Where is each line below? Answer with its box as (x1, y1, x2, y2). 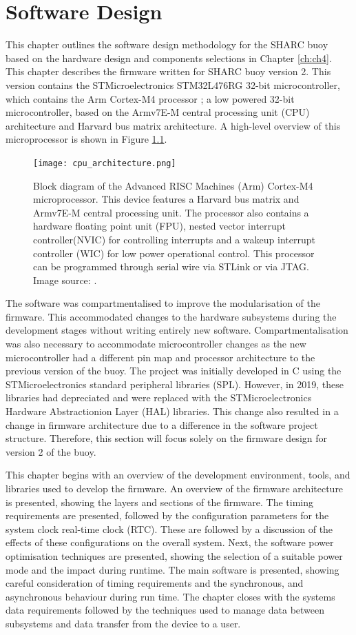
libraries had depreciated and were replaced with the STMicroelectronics (6, 390, 312, 405)
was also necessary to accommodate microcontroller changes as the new (6, 336, 306, 351)
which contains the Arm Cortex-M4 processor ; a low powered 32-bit (6, 91, 295, 105)
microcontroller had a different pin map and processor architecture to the (6, 350, 315, 364)
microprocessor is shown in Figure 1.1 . (6, 132, 167, 146)
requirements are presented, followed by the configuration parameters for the (6, 508, 329, 523)
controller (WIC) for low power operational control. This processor (33, 245, 315, 260)
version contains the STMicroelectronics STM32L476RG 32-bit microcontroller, (6, 77, 340, 92)
